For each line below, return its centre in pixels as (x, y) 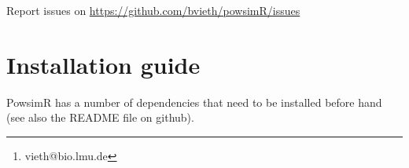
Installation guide (103, 64)
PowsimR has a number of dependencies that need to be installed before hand (194, 102)
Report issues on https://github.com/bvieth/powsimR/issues (153, 10)
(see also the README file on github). (100, 117)
